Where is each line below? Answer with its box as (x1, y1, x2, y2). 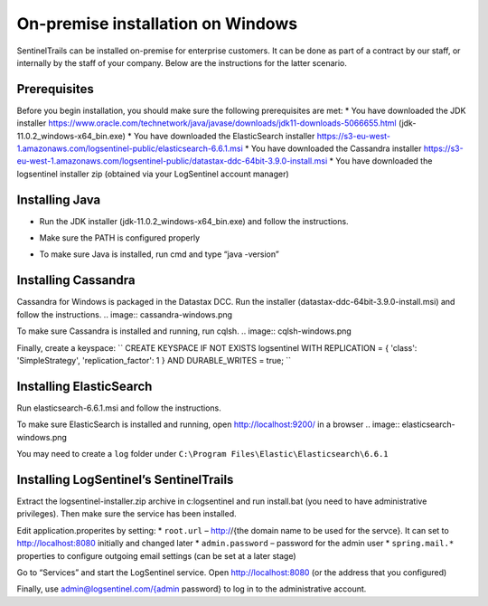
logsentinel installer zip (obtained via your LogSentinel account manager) (16, 168, 289, 179)
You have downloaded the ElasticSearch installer (133, 130, 315, 141)
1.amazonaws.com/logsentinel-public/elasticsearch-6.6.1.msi (16, 143, 243, 154)
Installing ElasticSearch (16, 378, 153, 393)
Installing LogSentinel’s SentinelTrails (16, 471, 234, 488)
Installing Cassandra (16, 272, 136, 289)
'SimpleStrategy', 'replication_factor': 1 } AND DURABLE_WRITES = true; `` (16, 355, 292, 365)
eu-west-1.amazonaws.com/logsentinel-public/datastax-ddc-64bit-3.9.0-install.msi (16, 156, 328, 166)
